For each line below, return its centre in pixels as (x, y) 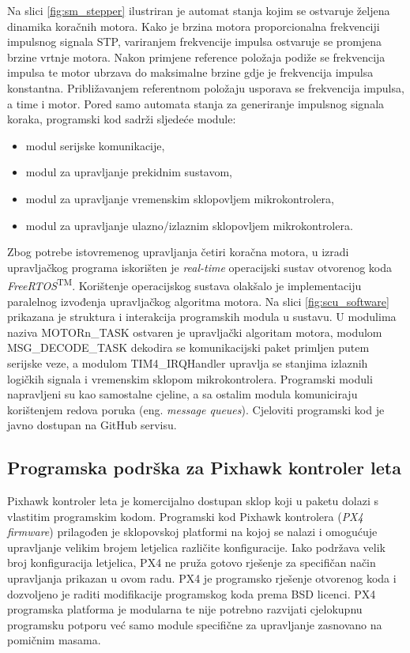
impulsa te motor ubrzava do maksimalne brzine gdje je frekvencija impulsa (190, 72)
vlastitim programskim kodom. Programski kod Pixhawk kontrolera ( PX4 (185, 516)
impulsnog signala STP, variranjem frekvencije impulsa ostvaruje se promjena (195, 42)
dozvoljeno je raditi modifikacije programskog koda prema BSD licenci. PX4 (192, 593)
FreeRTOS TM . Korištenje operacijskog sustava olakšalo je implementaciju (184, 284)
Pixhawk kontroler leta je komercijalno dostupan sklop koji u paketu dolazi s (193, 501)
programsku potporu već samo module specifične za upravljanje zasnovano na (195, 624)
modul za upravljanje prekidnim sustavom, (129, 172)
